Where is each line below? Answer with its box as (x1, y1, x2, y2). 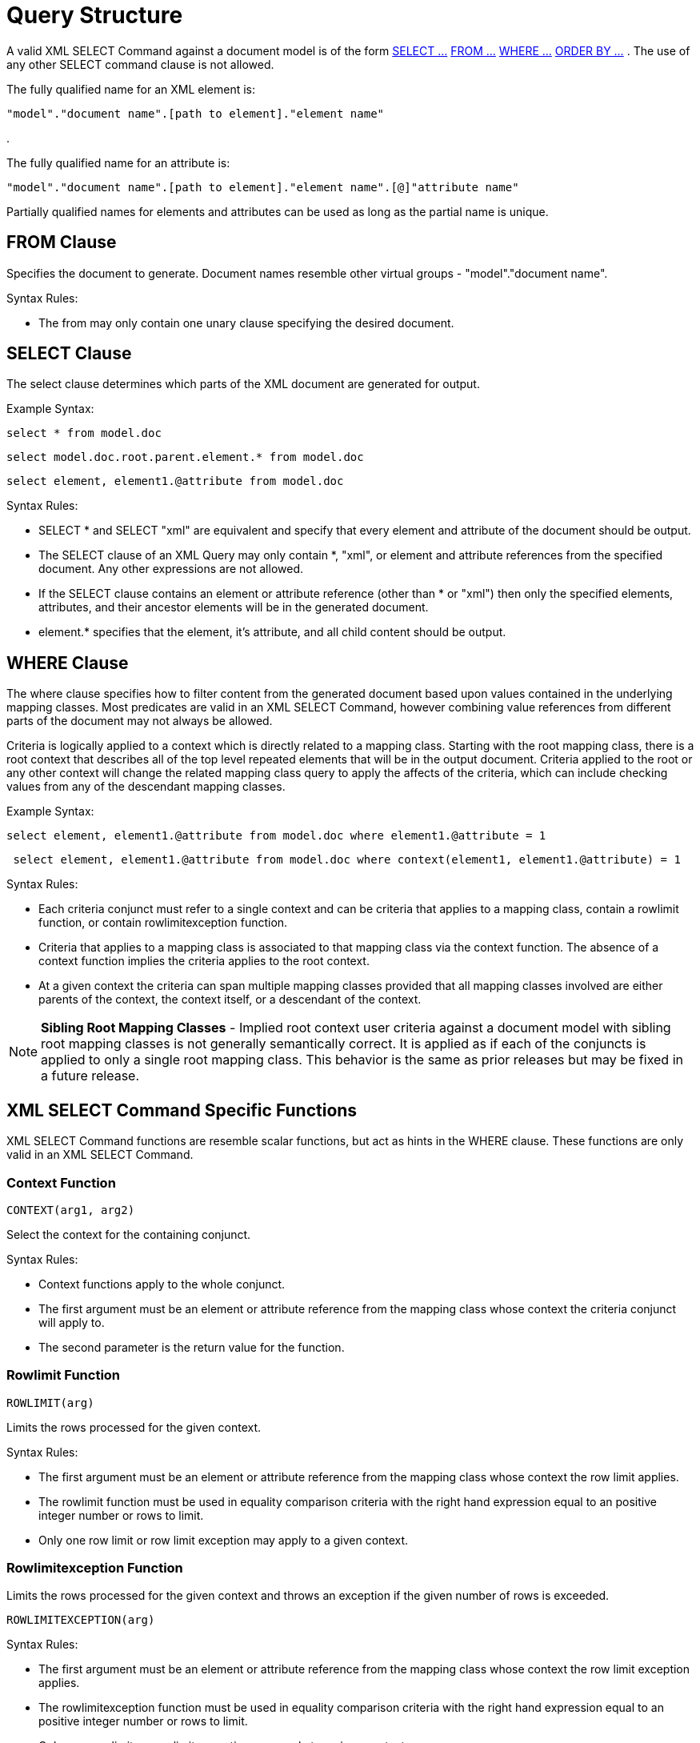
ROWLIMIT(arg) (6, 1396, 94, 1409)
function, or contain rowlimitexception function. (38, 916, 288, 930)
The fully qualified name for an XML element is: (6, 82, 256, 96)
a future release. (41, 1068, 140, 1084)
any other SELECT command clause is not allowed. (6, 57, 274, 71)
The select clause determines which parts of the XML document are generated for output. (6, 377, 480, 391)
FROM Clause (6, 232, 117, 253)
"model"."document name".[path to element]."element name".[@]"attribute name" (6, 180, 519, 194)
